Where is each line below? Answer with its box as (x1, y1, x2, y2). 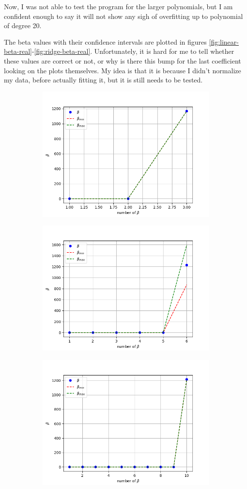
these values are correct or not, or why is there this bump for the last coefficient (4, 55, 241, 65)
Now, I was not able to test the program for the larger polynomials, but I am (4, 1, 233, 11)
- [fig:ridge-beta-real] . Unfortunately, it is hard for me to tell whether (32, 46, 234, 56)
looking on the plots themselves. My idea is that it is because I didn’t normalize (4, 65, 241, 75)
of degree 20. (4, 20, 42, 31)
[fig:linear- (209, 36, 239, 47)
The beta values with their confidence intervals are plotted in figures (4, 36, 207, 47)
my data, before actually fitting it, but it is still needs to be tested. (4, 75, 203, 85)
